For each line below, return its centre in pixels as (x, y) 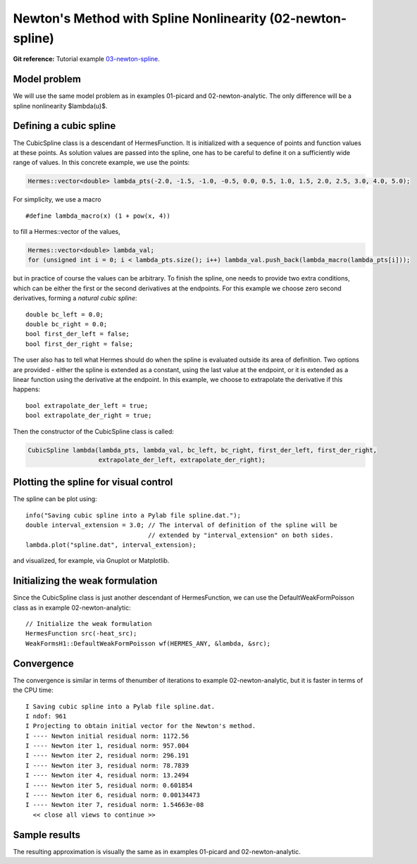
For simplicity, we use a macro (57, 199)
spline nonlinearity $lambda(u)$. (60, 106)
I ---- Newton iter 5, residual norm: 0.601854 (109, 785)
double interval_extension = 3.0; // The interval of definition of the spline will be (182, 525)
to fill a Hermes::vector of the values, (67, 232)
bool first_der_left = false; (78, 334)
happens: (27, 389)
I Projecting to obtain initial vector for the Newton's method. (141, 726)
